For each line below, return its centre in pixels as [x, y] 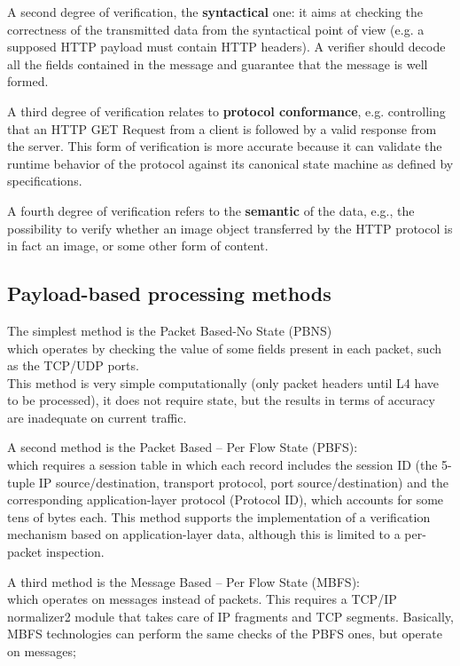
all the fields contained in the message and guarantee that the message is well [218, 63]
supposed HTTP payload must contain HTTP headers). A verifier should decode [226, 47]
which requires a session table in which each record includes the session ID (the [222, 465]
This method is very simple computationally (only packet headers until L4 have [223, 382]
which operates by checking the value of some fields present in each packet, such [224, 348]
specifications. [45, 181]
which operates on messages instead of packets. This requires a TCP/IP [202, 599]
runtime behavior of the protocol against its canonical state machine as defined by [230, 163]
